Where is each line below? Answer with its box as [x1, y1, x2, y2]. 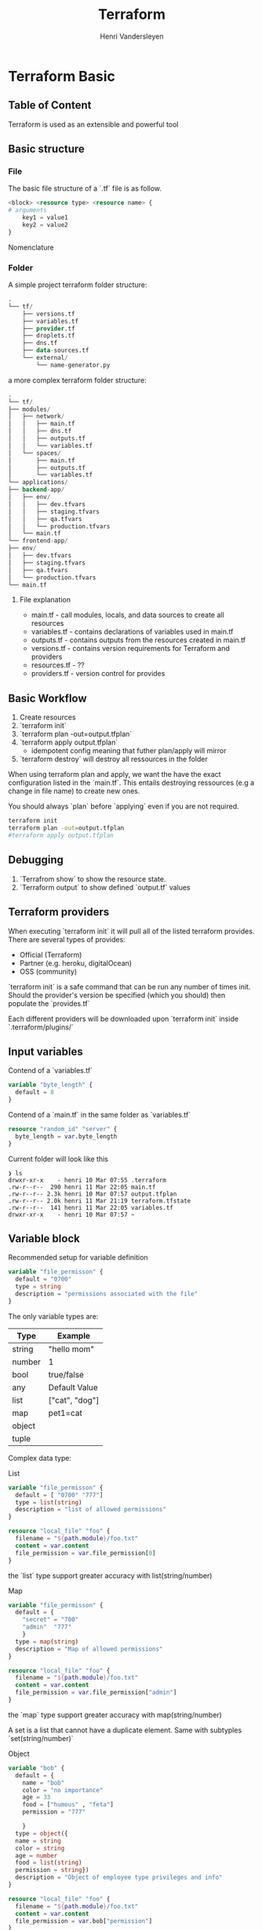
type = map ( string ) [15, 1637, 79, 1646]
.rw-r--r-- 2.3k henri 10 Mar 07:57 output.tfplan [8, 1190, 177, 1198]
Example [57, 1330, 91, 1341]
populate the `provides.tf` [8, 998, 90, 1008]
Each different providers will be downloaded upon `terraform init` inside [8, 1014, 239, 1023]
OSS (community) [19, 967, 78, 976]
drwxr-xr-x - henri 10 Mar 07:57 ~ [8, 1211, 135, 1218]
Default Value [48, 1381, 98, 1392]
